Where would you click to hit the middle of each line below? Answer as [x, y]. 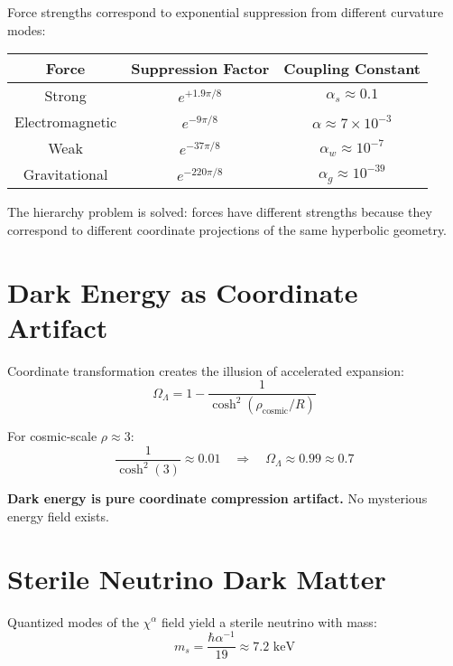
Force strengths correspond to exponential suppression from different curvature [226, 12]
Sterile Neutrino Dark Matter [197, 578]
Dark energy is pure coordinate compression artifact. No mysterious [217, 498]
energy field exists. [58, 516]
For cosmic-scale [52, 436]
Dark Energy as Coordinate [183, 291]
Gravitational [65, 174]
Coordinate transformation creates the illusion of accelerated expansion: [206, 370]
